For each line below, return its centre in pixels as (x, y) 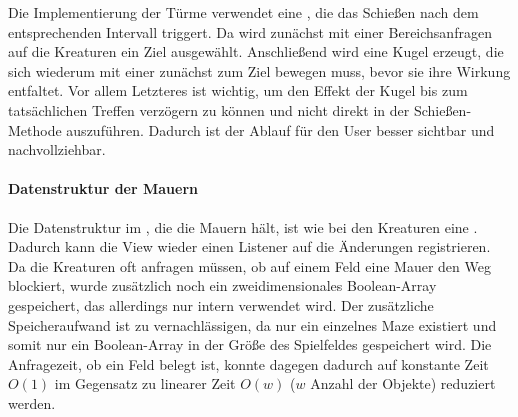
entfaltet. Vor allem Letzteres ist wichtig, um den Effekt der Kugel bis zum (238, 90)
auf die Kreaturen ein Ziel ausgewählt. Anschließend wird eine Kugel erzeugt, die (256, 51)
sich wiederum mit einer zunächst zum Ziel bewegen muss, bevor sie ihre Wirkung (259, 70)
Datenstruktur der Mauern (103, 188)
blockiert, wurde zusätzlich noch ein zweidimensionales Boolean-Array (222, 285)
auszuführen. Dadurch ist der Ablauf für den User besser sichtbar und (280, 129)
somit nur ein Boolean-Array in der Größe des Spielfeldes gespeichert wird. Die (250, 344)
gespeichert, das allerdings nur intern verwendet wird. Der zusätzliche (221, 304)
